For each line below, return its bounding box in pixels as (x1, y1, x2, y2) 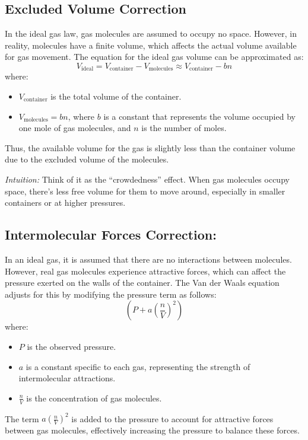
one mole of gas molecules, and (18, 122, 131, 134)
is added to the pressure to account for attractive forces (71, 412, 274, 425)
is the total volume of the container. (50, 90, 182, 103)
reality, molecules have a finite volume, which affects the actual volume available (5, 39, 297, 51)
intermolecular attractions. (18, 372, 116, 384)
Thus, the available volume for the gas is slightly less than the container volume (5, 141, 296, 154)
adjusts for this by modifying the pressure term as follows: (5, 288, 217, 300)
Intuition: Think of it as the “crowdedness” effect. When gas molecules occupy (5, 173, 290, 185)
